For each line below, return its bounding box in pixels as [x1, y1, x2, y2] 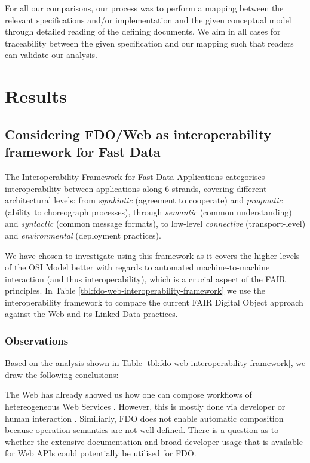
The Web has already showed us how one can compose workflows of [5, 388, 252, 401]
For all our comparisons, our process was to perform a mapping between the [5, 2, 284, 14]
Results [5, 84, 67, 108]
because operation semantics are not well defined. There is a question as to [5, 424, 279, 436]
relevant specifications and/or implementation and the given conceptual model [5, 13, 291, 26]
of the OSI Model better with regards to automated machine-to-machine [5, 261, 270, 273]
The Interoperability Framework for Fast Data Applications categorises [5, 170, 265, 182]
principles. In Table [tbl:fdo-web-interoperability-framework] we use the [5, 284, 265, 297]
